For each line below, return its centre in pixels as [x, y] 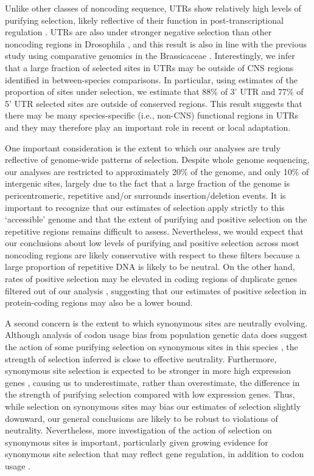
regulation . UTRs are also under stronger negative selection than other [138, 32]
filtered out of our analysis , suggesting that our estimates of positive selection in [156, 290]
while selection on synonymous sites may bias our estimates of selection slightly [153, 406]
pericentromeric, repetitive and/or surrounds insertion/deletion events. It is [145, 195]
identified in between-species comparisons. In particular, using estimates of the [151, 79]
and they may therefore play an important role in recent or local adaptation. [148, 127]
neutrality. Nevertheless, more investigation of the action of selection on [138, 430]
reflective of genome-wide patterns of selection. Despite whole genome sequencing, [157, 160]
